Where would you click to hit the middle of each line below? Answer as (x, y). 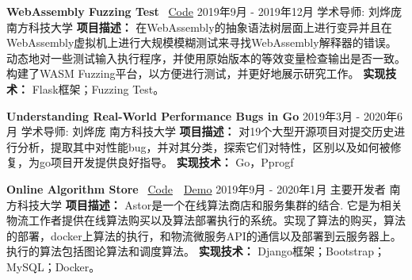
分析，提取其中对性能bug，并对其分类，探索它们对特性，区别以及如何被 (204, 146)
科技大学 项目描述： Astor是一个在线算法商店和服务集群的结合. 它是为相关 (210, 204)
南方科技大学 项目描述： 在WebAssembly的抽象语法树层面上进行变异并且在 (199, 27)
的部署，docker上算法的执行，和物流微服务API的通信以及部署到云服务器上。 (204, 235)
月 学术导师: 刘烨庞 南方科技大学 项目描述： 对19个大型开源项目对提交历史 (200, 131)
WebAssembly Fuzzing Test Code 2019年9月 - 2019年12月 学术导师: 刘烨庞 (204, 11)
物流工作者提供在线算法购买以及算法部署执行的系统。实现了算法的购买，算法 (206, 220)
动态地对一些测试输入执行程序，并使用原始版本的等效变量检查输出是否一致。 (206, 58)
